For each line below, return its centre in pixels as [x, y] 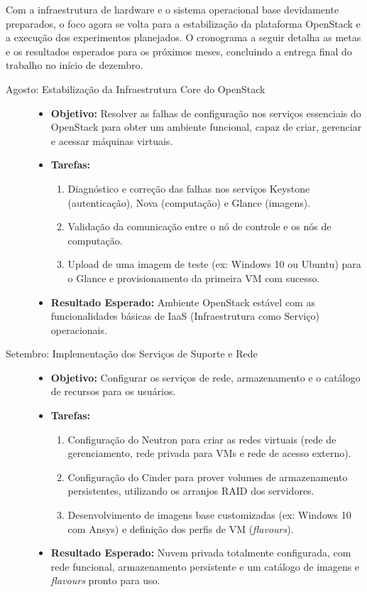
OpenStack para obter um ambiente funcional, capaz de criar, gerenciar [206, 127]
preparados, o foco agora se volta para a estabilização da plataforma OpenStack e [183, 23]
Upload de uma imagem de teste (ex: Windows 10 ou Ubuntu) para [214, 264]
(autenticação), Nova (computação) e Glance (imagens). [189, 202]
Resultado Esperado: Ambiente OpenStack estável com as [183, 302]
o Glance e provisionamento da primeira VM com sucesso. [194, 278]
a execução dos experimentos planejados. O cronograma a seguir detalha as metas [183, 37]
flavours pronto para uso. [105, 580]
